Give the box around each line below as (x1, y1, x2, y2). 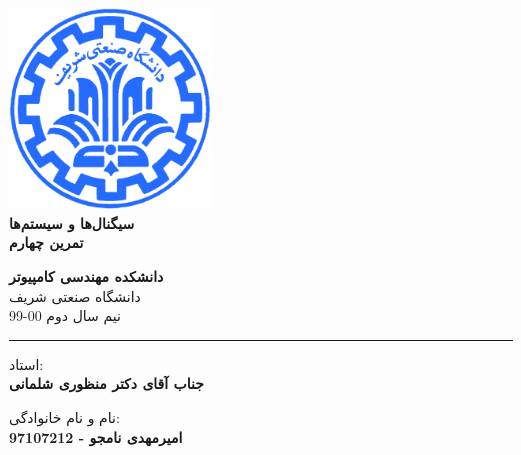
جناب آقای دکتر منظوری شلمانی (9, 373, 204, 394)
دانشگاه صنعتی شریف (9, 285, 141, 306)
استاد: (9, 353, 44, 374)
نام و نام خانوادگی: (9, 406, 120, 427)
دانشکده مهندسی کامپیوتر (9, 265, 164, 286)
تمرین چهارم (9, 232, 84, 253)
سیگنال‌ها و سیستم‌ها (9, 212, 135, 233)
